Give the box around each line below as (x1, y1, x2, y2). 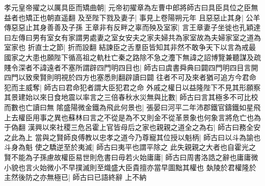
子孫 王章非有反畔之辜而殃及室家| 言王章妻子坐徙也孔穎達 (68, 22, 261, 33)
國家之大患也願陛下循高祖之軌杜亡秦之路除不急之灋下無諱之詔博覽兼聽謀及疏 (4, 51, 261, 62)
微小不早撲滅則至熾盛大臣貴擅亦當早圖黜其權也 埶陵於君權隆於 (46, 162, 256, 172)
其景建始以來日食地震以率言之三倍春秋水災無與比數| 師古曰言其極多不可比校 (4, 92, 258, 102)
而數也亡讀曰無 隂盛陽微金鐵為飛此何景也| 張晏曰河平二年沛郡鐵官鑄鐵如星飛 (4, 101, 261, 112)
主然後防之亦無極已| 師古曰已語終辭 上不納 (4, 172, 147, 182)
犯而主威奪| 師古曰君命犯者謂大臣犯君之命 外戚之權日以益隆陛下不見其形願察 (4, 82, 261, 92)
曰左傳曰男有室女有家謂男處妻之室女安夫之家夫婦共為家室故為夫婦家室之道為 (4, 32, 261, 42)
